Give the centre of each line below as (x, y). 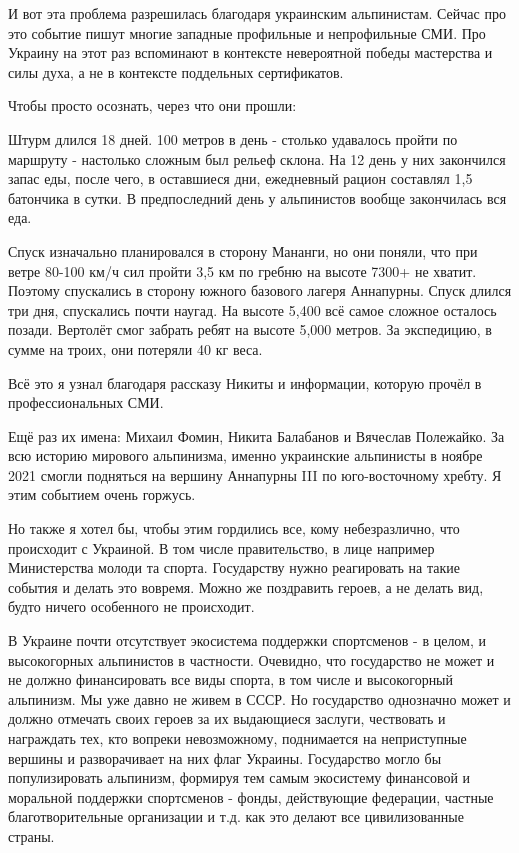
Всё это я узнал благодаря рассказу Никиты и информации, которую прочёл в (245, 382)
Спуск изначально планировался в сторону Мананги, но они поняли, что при (243, 250)
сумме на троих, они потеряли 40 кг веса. (135, 348)
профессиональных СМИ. (86, 402)
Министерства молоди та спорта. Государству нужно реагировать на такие (234, 567)
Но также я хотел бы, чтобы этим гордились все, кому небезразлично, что (234, 528)
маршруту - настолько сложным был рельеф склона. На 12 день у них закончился (257, 158)
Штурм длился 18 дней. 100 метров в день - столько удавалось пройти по (233, 138)
